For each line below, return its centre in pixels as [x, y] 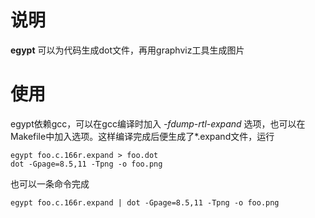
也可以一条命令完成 [50, 183]
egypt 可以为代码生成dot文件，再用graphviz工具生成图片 [127, 50]
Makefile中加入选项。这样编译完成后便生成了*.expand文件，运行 [142, 136]
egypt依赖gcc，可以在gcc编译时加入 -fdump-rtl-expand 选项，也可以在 [158, 123]
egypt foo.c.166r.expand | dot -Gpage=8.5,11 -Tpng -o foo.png [145, 202]
